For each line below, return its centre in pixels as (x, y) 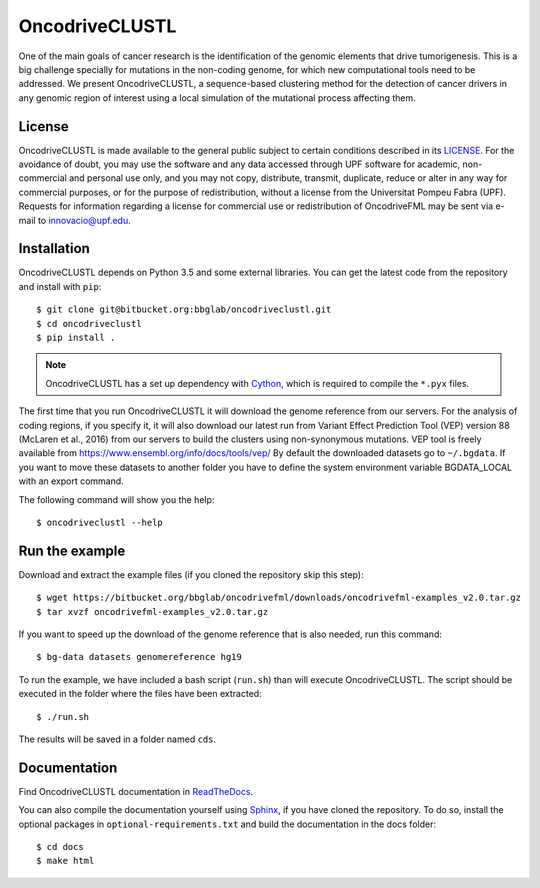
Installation (54, 248)
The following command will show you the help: (116, 499)
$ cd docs (60, 847)
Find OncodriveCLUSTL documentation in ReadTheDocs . (136, 791)
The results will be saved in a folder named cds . (117, 739)
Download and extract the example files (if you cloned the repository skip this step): (191, 574)
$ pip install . (76, 338)
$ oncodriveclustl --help (100, 522)
